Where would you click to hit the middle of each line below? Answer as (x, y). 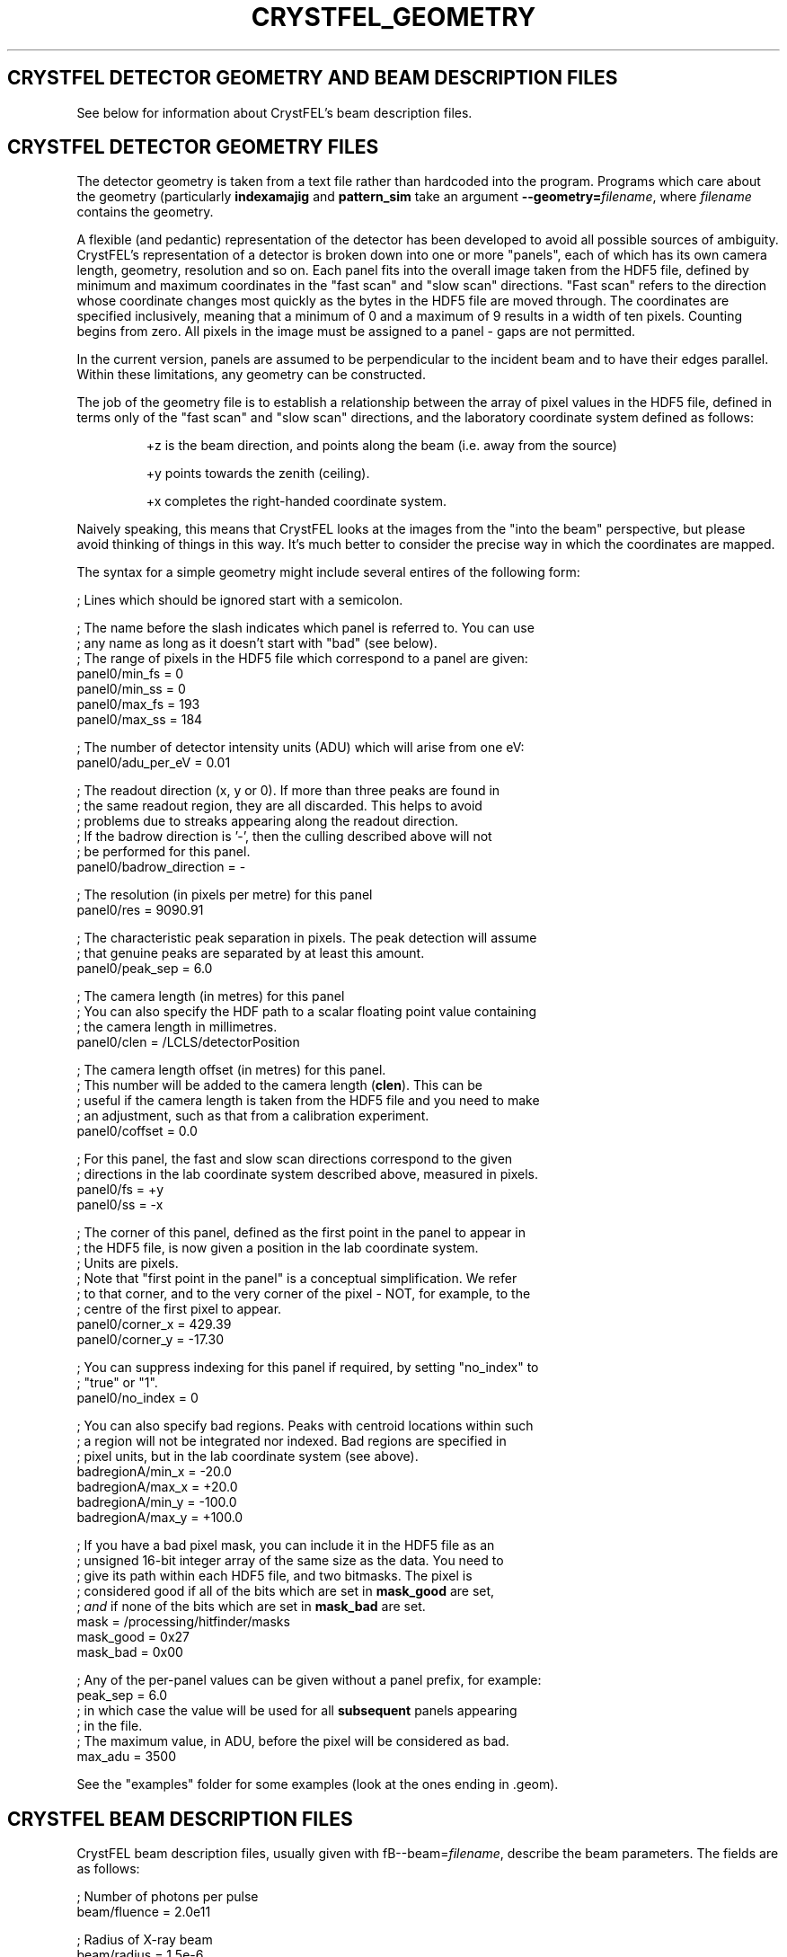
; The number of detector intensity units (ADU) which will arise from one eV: (301, 748)
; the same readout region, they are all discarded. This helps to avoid (279, 806)
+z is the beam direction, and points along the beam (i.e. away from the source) (381, 446)
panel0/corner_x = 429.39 (154, 1324)
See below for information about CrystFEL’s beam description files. (274, 112)
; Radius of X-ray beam (145, 1940)
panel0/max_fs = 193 (138, 704)
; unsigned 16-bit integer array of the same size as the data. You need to (290, 1561)
